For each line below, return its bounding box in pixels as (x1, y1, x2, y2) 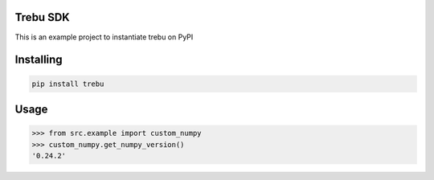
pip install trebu (31, 79, 104, 88)
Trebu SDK (14, 10, 70, 24)
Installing (14, 53, 63, 67)
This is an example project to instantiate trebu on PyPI (14, 32, 194, 42)
